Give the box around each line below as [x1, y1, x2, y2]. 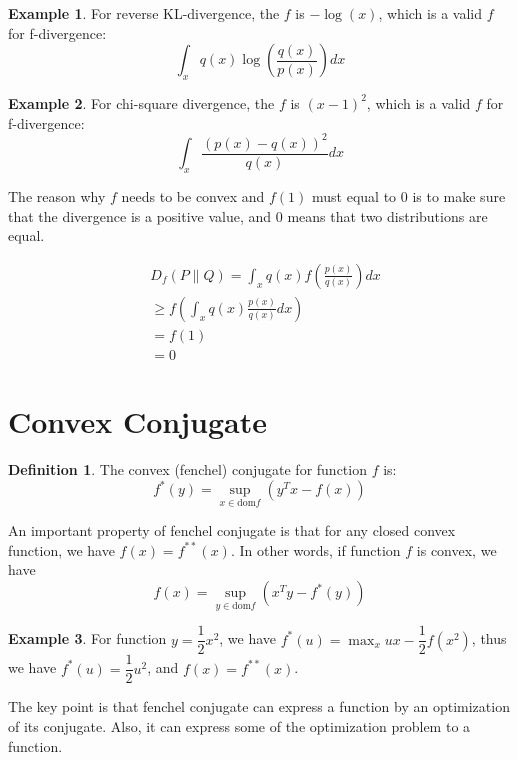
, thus [471, 628, 507, 649]
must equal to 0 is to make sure [312, 185, 506, 206]
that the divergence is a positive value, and [8, 205, 272, 226]
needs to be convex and [121, 185, 265, 206]
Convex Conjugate [8, 401, 267, 442]
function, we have [8, 539, 115, 560]
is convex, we [416, 539, 497, 560]
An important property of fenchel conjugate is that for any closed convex [8, 520, 456, 541]
